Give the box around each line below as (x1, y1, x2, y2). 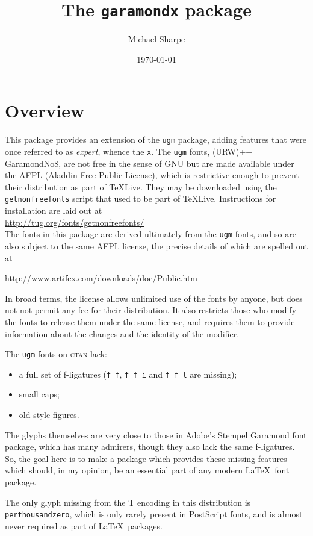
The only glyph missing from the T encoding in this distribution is (5, 496, 251, 508)
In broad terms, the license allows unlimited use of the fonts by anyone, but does (5, 291, 303, 304)
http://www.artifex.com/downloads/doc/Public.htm (5, 272, 198, 284)
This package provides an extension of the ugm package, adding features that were (5, 133, 307, 146)
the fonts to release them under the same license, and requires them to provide (5, 315, 295, 328)
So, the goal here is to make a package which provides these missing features (5, 452, 287, 464)
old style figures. (19, 408, 79, 421)
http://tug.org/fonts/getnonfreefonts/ (5, 216, 144, 228)
